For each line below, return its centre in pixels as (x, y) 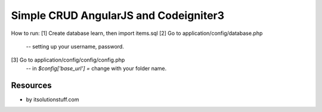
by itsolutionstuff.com (52, 99)
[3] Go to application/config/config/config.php (68, 60)
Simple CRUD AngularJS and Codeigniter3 (118, 15)
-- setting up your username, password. (75, 46)
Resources (31, 85)
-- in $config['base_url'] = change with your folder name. (96, 68)
